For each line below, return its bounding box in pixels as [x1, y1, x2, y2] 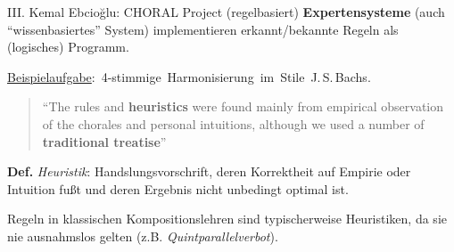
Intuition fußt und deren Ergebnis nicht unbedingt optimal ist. [7, 179, 349, 198]
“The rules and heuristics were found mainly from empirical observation [42, 97, 444, 116]
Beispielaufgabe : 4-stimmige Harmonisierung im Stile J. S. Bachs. [7, 67, 371, 85]
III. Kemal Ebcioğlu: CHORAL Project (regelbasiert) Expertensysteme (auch [7, 3, 445, 20]
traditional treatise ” [42, 132, 167, 150]
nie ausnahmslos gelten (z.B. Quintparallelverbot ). [7, 226, 278, 245]
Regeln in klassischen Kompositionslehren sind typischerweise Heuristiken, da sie [7, 209, 447, 228]
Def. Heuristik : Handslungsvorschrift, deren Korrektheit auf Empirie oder [7, 162, 411, 181]
